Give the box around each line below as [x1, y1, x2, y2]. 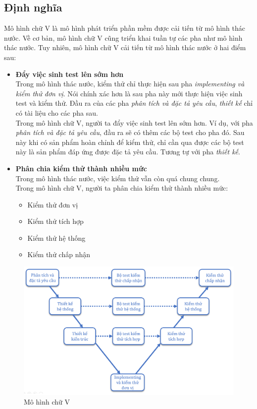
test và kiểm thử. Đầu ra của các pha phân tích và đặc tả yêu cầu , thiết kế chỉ [15, 98, 253, 108]
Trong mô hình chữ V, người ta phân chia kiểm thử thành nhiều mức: [15, 183, 228, 193]
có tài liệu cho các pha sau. [15, 107, 98, 118]
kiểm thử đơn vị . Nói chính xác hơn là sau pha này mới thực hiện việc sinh [15, 88, 243, 98]
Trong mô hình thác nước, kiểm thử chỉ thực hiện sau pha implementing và [15, 78, 245, 89]
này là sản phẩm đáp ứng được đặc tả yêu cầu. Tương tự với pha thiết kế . [15, 146, 240, 157]
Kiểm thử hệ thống [27, 232, 86, 243]
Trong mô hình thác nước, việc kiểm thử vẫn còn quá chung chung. [15, 173, 220, 183]
